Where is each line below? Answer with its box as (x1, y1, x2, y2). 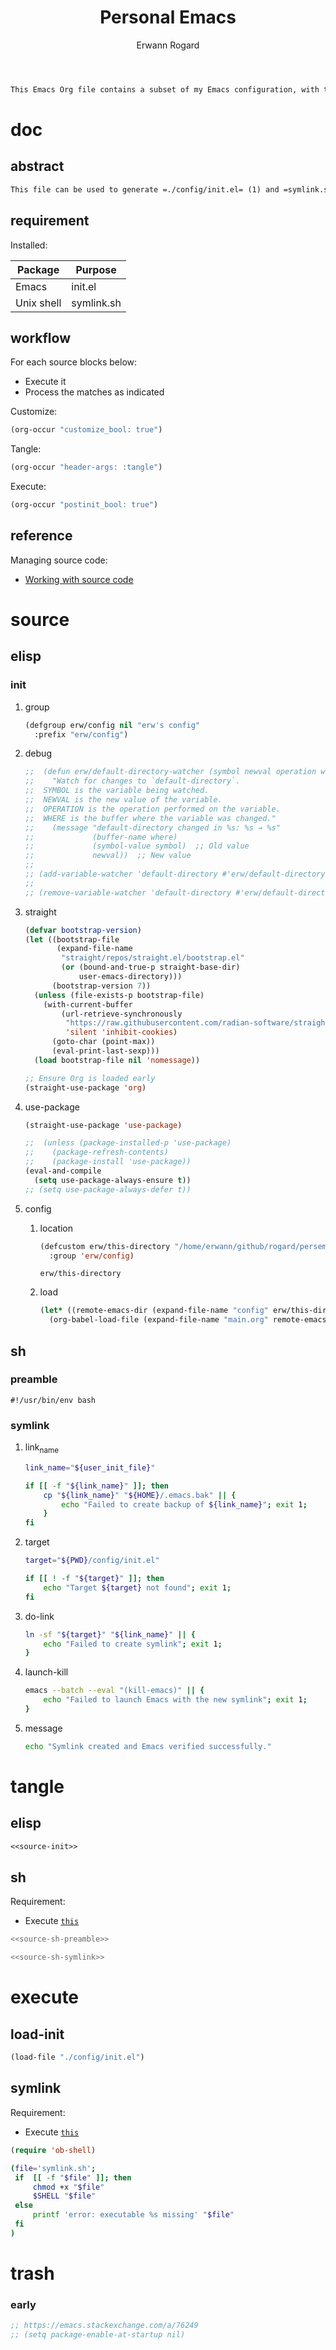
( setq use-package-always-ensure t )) (34, 1175, 192, 1185)
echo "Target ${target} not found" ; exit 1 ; (43, 1582, 232, 1593)
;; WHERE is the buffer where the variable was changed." (24, 813, 277, 823)
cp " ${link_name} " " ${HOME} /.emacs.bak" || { (43, 1490, 237, 1500)
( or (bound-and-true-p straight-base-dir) (61, 962, 241, 973)
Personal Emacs (99, 6, 237, 29)
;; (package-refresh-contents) (24, 1147, 169, 1158)
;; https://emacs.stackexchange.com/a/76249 (10, 2321, 199, 2331)
